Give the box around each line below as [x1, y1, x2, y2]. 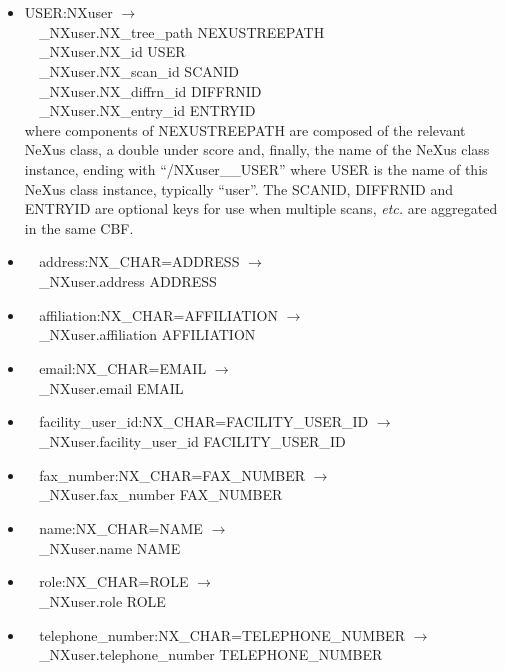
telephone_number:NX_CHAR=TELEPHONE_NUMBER [39, 624, 405, 645]
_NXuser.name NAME [39, 537, 181, 558]
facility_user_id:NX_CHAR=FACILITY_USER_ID [39, 411, 369, 432]
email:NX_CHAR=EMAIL [39, 358, 207, 379]
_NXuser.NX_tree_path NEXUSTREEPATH [39, 21, 325, 42]
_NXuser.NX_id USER [39, 41, 186, 62]
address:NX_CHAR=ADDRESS [39, 251, 240, 272]
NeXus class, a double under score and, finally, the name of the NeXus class [24, 139, 490, 160]
